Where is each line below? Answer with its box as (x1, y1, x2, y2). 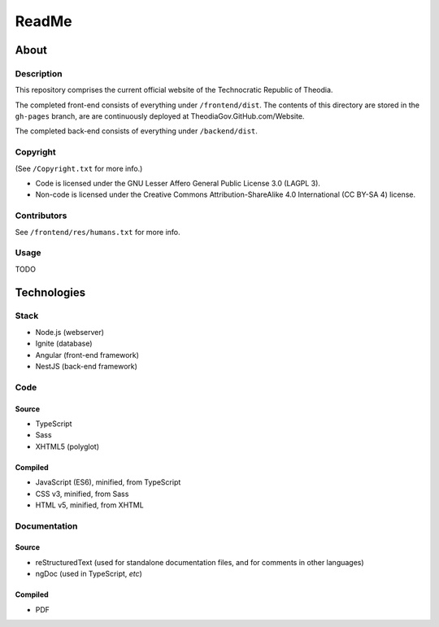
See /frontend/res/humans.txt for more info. (15, 227, 180, 237)
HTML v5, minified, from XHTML (35, 500, 144, 510)
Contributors (15, 210, 67, 221)
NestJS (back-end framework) (35, 362, 138, 372)
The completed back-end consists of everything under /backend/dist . (15, 126, 258, 136)
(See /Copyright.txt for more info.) (15, 163, 143, 173)
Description (15, 67, 63, 79)
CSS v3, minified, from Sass (35, 489, 129, 499)
